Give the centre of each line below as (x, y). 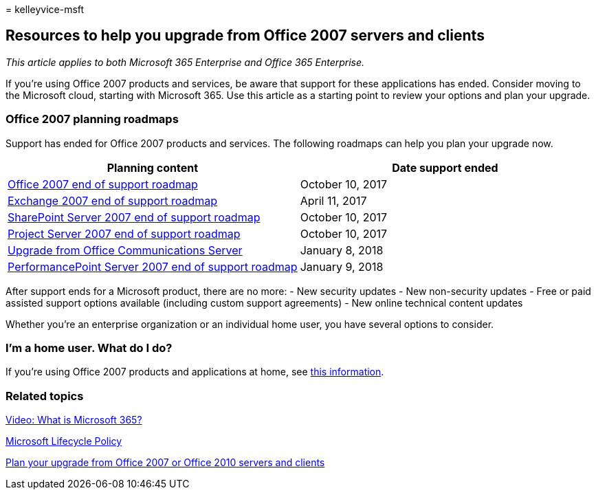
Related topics (45, 396)
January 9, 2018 (342, 266)
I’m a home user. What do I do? (89, 348)
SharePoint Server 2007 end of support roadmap (134, 217)
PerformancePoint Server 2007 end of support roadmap (153, 266)
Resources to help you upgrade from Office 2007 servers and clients (245, 36)
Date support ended (445, 167)
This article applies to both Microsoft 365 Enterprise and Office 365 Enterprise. (185, 62)
